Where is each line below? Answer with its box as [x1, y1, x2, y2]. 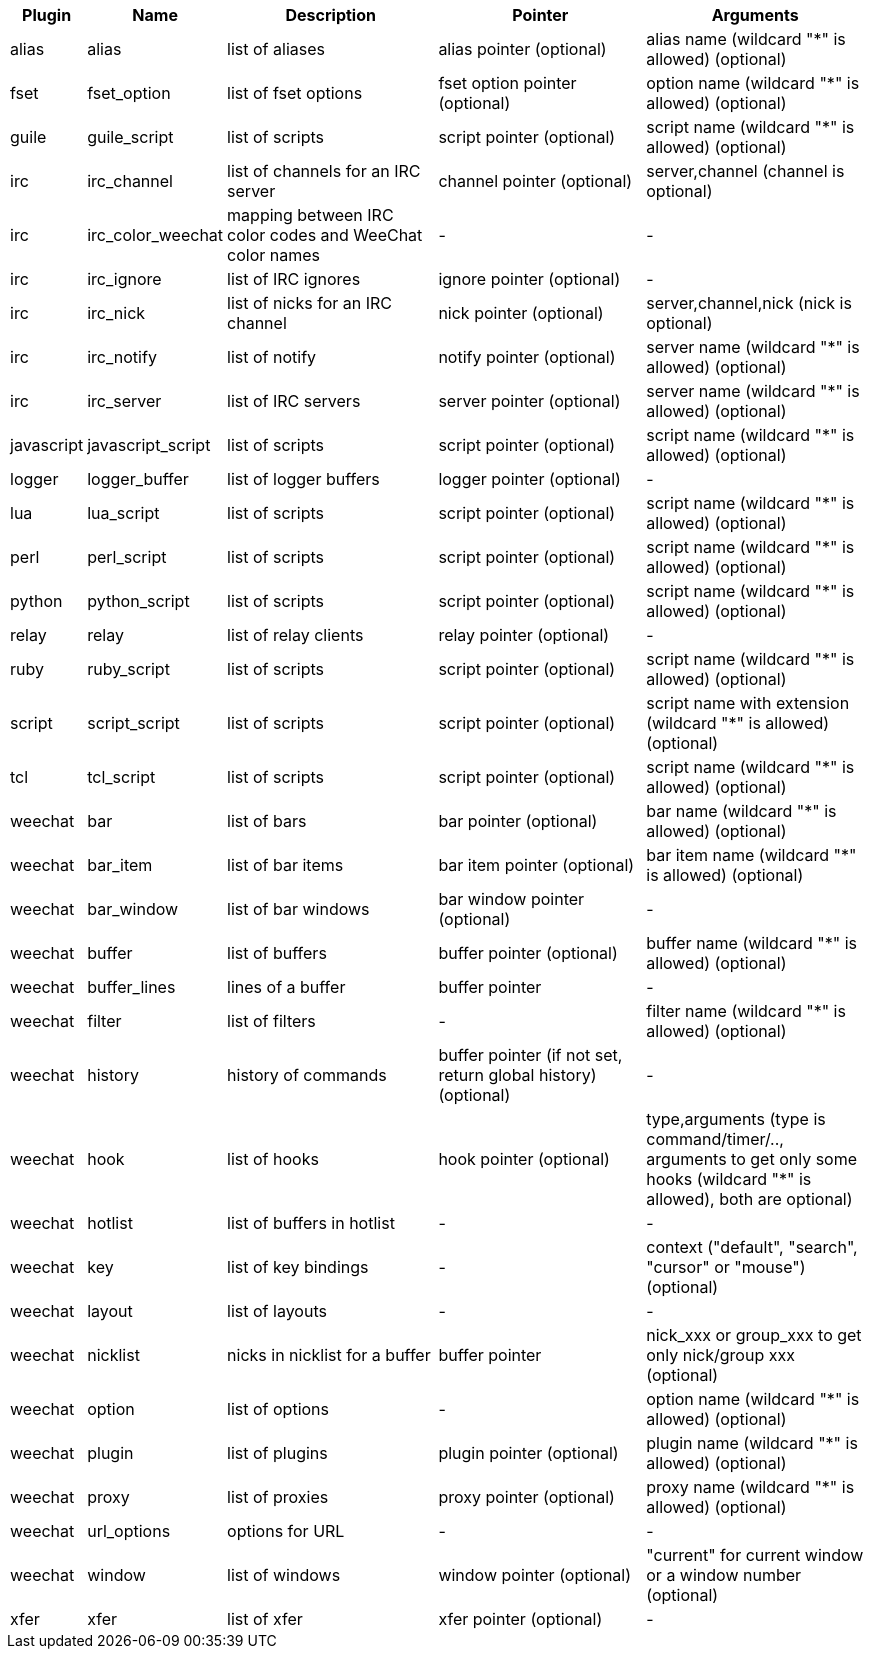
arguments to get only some [646, 1149, 858, 1169]
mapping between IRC [227, 205, 394, 225]
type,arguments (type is [646, 1109, 826, 1129]
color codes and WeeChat [227, 225, 423, 245]
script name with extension [646, 693, 850, 713]
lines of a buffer [227, 977, 346, 997]
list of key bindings [227, 1257, 369, 1277]
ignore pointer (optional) [438, 269, 621, 289]
